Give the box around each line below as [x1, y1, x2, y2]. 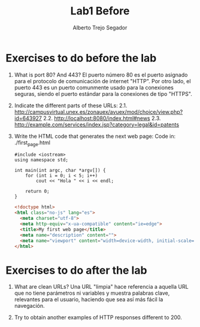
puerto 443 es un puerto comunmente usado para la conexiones [14, 84, 174, 91]
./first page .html [14, 139, 50, 147]
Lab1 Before [70, 4, 130, 18]
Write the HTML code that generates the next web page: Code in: [14, 132, 176, 140]
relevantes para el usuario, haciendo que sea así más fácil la [14, 296, 163, 303]
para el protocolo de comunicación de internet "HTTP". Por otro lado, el [14, 77, 191, 84]
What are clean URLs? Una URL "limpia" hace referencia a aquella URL [14, 283, 189, 290]
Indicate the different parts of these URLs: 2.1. [14, 102, 128, 109]
